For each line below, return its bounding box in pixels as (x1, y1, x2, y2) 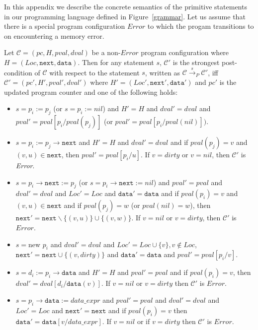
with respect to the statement (49, 67, 140, 77)
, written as (145, 67, 180, 77)
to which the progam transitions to (147, 21, 254, 31)
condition (4, 67, 32, 77)
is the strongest (172, 57, 220, 67)
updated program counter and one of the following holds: (4, 86, 178, 97)
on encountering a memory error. (4, 30, 104, 41)
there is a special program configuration (4, 21, 125, 31)
